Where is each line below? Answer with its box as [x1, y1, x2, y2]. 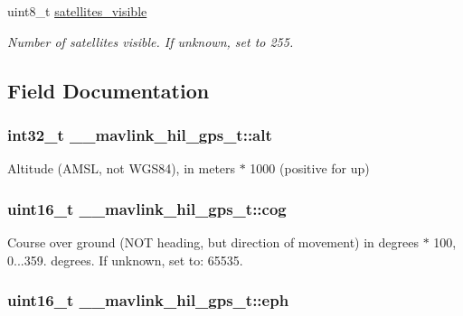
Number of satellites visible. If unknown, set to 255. [7, 32, 294, 51]
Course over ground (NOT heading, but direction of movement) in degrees [7, 233, 419, 251]
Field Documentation [7, 76, 210, 104]
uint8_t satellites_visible [7, 2, 147, 20]
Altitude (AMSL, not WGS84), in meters [7, 159, 236, 178]
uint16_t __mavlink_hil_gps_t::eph [7, 289, 289, 311]
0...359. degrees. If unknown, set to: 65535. [7, 250, 243, 269]
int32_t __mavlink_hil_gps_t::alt [7, 123, 272, 145]
